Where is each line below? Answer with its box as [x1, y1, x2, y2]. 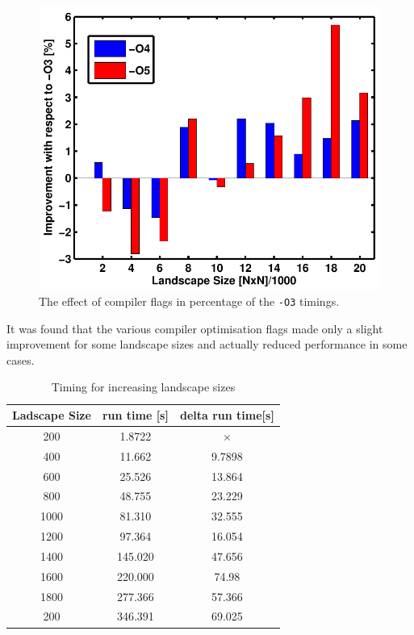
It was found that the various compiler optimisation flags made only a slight [6, 320, 383, 336]
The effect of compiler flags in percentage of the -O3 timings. [39, 292, 340, 309]
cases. [6, 351, 35, 368]
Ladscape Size [12, 407, 91, 424]
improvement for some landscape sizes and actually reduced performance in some [6, 336, 408, 353]
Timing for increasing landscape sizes [51, 378, 236, 395]
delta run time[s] [179, 407, 274, 424]
